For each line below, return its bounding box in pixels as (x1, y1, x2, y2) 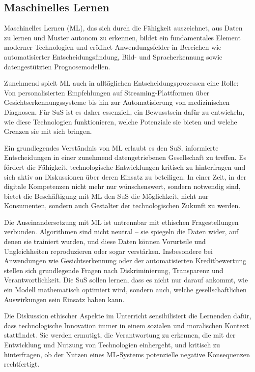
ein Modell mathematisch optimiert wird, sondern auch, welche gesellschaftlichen (4, 284, 247, 295)
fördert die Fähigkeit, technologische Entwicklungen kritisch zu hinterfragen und (4, 161, 246, 172)
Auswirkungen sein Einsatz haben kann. (4, 294, 125, 304)
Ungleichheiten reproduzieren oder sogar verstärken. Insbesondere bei (4, 246, 213, 256)
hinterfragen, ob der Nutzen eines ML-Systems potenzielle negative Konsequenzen (4, 349, 250, 359)
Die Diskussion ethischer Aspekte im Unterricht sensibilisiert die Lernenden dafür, (4, 310, 252, 321)
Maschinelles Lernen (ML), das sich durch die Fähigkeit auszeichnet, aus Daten (4, 23, 243, 33)
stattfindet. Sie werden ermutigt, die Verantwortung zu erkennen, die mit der (4, 330, 236, 340)
